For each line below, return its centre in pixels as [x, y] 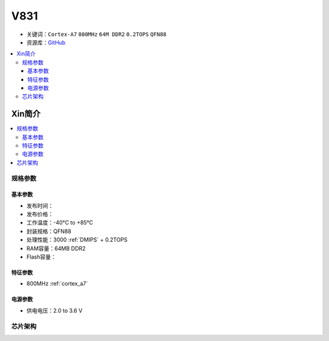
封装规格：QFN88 [49, 231]
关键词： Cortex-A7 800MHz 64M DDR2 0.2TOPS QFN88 [97, 34]
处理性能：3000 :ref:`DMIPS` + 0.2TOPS [77, 240]
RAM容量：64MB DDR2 [56, 248]
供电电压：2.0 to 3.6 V [55, 310]
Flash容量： [41, 257]
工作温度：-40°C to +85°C [60, 223]
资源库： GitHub [46, 42]
